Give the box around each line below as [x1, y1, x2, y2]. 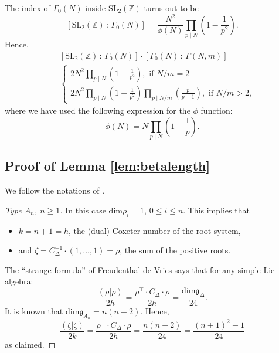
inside [85, 2, 106, 13]
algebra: [5, 275, 33, 287]
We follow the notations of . [5, 184, 105, 196]
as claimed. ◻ [5, 338, 56, 350]
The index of [5, 2, 50, 13]
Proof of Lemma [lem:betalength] [5, 157, 210, 175]
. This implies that [183, 203, 250, 216]
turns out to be [144, 2, 199, 13]
